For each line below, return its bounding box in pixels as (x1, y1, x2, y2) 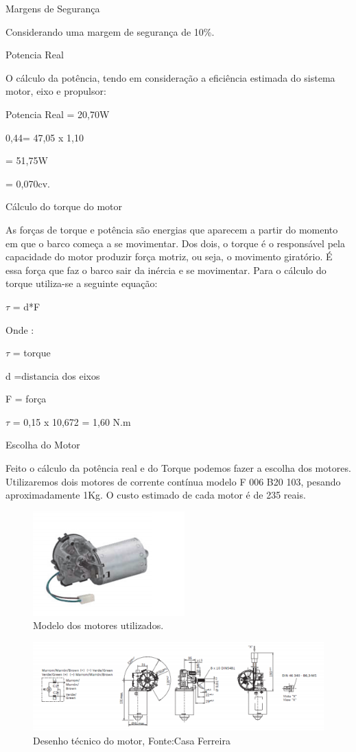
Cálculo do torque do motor (5, 199, 123, 214)
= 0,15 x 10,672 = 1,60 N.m (12, 414, 131, 429)
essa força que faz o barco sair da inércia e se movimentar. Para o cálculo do (5, 262, 327, 277)
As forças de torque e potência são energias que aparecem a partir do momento (5, 222, 338, 236)
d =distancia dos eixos (5, 368, 100, 383)
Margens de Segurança (5, 1, 100, 15)
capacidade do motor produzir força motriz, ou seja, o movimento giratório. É (5, 249, 333, 264)
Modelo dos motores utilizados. (33, 618, 164, 633)
